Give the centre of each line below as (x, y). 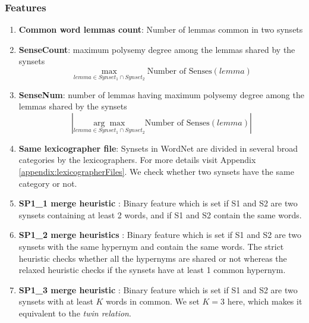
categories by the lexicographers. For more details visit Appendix (137, 160)
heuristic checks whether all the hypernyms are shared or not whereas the (153, 258)
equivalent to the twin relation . (75, 313)
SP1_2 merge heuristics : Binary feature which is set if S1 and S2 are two (160, 235)
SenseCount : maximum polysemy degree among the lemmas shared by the (157, 49)
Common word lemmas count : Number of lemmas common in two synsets (161, 29)
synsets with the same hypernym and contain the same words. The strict (151, 246)
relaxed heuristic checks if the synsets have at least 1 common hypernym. (152, 270)
